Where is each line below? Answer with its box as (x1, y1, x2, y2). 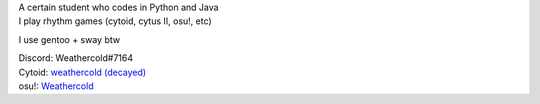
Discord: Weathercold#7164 (18, 52, 134, 64)
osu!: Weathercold (18, 80, 94, 92)
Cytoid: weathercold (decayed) (18, 66, 147, 78)
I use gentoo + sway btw (18, 33, 120, 45)
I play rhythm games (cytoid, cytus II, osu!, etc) (18, 15, 212, 27)
